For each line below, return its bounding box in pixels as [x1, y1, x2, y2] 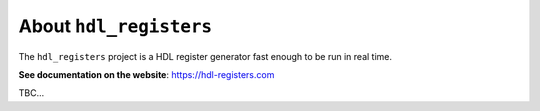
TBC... [18, 87, 45, 99]
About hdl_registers [18, 15, 213, 37]
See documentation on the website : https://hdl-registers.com [18, 68, 275, 80]
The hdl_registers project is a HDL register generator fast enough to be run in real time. [18, 50, 393, 62]
